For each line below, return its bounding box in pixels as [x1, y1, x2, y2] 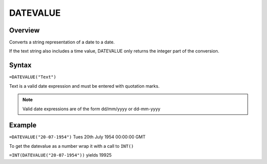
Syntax [9, 61, 32, 69]
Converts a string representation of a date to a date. [9, 39, 115, 45]
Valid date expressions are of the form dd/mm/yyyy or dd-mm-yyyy [22, 106, 161, 112]
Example [9, 121, 37, 130]
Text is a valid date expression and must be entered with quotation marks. [9, 83, 160, 89]
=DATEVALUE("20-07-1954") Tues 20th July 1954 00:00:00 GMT [9, 134, 146, 140]
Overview [9, 26, 40, 34]
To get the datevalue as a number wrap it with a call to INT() [9, 143, 134, 149]
